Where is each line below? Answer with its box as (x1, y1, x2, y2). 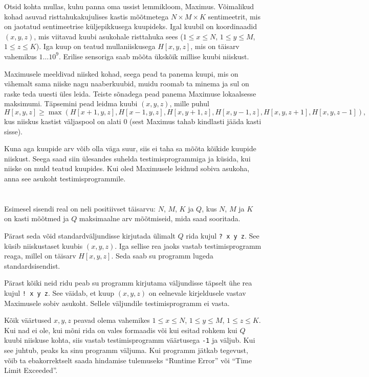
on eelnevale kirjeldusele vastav (148, 287, 246, 298)
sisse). (4, 126, 23, 136)
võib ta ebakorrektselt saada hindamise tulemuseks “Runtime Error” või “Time (4, 355, 252, 365)
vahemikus (4, 51, 37, 61)
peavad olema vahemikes (73, 315, 150, 325)
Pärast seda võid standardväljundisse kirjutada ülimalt (4, 230, 176, 241)
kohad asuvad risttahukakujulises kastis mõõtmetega (4, 11, 169, 21)
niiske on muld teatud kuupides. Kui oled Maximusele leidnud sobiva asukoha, (4, 163, 250, 174)
